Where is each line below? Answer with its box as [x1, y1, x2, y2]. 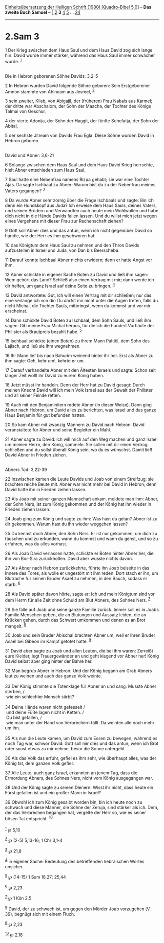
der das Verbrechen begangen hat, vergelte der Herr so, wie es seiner [5, 809, 146, 815]
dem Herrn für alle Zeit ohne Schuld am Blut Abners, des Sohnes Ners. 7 [5, 596, 150, 603]
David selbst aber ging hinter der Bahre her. [5, 658, 93, 664]
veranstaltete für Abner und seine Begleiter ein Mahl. [5, 427, 111, 433]
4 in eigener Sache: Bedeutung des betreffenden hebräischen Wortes [5, 858, 145, 865]
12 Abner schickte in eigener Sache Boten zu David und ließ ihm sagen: [5, 271, 148, 277]
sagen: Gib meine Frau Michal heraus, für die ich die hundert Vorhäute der [5, 322, 155, 328]
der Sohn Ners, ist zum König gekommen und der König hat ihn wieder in [5, 501, 152, 507]
